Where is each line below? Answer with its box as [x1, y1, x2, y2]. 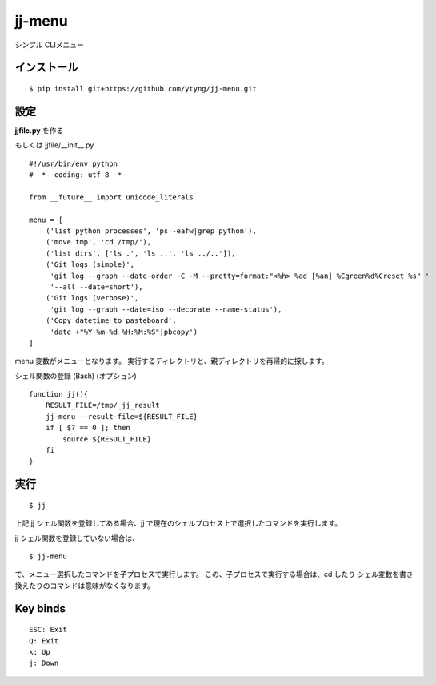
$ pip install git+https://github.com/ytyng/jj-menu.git [29, 84, 258, 93]
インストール [14, 61, 78, 75]
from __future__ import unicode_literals [29, 192, 194, 202]
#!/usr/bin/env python [29, 159, 118, 168]
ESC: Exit [29, 625, 67, 635]
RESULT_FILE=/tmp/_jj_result [45, 401, 160, 410]
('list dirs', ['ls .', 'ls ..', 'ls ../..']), [45, 248, 236, 258]
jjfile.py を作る [14, 125, 64, 135]
